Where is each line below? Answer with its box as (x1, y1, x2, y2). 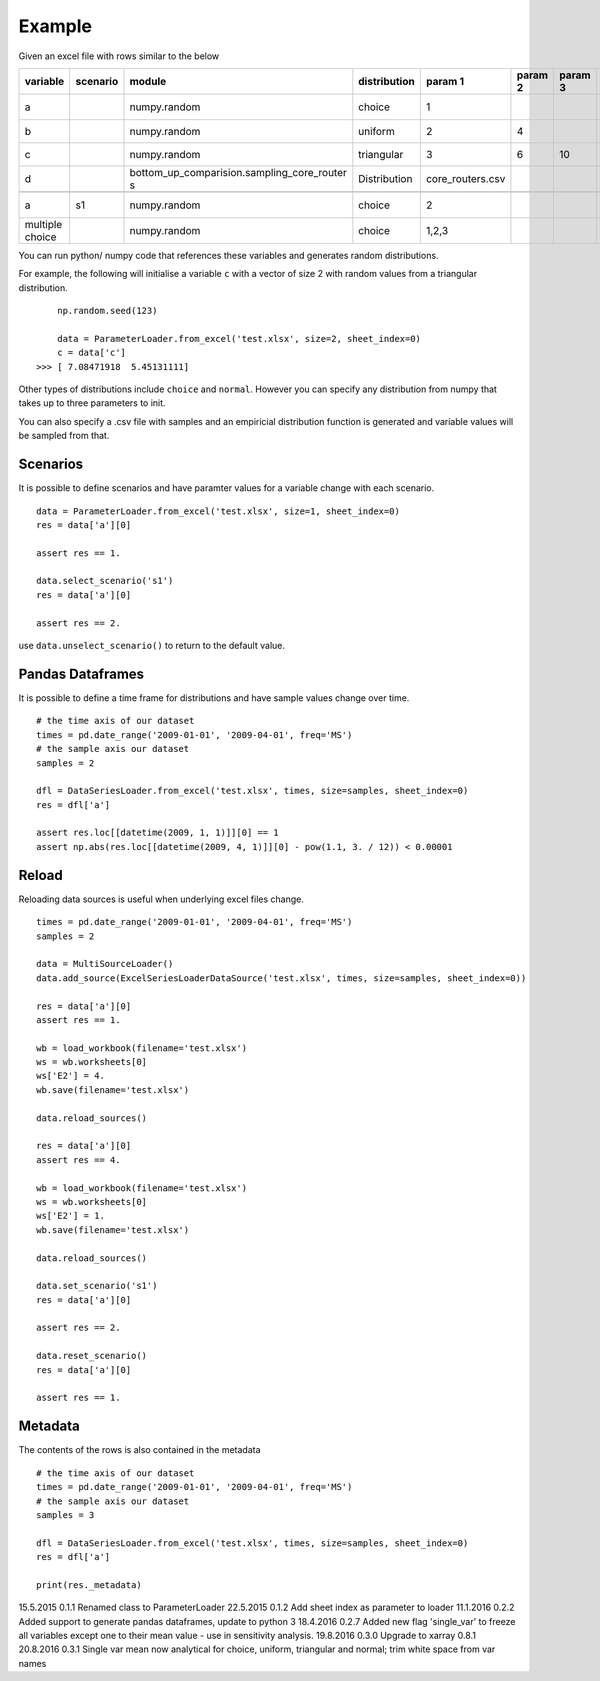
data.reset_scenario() (36, 1350, 148, 1362)
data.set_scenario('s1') (36, 1280, 158, 1292)
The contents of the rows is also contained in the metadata (18, 1444, 261, 1456)
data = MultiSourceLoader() (36, 958, 174, 970)
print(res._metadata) (36, 1579, 142, 1590)
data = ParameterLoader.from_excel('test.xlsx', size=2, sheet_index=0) (56, 333, 422, 344)
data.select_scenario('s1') (36, 575, 174, 587)
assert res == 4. (36, 1154, 121, 1165)
